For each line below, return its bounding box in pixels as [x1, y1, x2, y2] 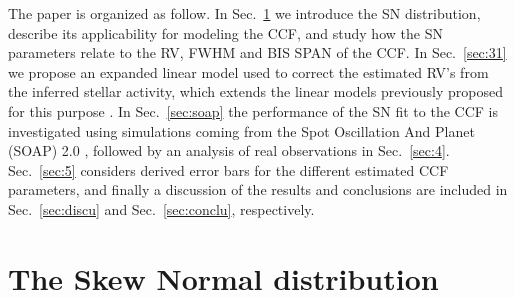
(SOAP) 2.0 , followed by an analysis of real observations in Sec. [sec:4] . [8, 140, 450, 161]
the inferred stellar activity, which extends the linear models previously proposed [8, 81, 503, 102]
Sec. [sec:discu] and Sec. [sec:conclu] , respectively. [8, 198, 315, 219]
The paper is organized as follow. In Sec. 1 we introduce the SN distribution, [8, 3, 481, 23]
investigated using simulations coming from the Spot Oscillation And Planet [8, 120, 475, 141]
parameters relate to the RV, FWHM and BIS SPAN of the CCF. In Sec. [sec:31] [8, 42, 507, 63]
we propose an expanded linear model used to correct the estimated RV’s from [8, 61, 489, 82]
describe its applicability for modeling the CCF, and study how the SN [8, 22, 443, 43]
